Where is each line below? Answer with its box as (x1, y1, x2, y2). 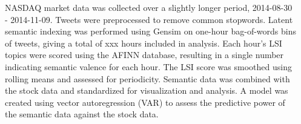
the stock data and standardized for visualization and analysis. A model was (5, 84, 288, 97)
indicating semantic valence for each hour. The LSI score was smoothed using (5, 60, 292, 73)
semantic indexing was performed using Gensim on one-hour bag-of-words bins (5, 25, 296, 38)
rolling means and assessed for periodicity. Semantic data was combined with (5, 72, 290, 85)
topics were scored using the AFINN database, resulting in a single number (5, 48, 284, 61)
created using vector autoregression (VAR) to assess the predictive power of (5, 96, 285, 108)
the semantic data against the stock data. (5, 108, 159, 120)
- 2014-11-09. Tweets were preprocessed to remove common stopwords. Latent (5, 13, 293, 25)
